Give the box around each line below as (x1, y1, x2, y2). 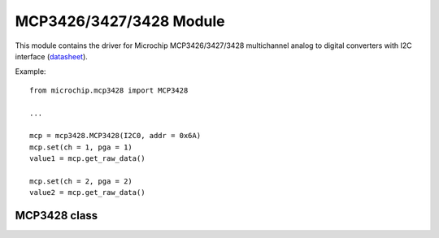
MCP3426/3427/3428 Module (15, 12, 225, 30)
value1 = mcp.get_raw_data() (29, 154, 146, 163)
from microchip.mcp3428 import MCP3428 (29, 85, 189, 95)
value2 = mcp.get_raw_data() (29, 188, 146, 197)
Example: (15, 67, 46, 76)
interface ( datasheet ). (15, 51, 89, 61)
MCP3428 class (15, 209, 98, 223)
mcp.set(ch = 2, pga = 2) (29, 176, 133, 186)
